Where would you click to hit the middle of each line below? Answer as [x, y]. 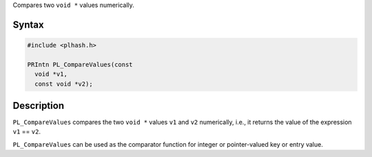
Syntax [28, 24]
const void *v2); [64, 84]
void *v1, [51, 74]
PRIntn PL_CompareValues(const [80, 64]
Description [39, 106]
